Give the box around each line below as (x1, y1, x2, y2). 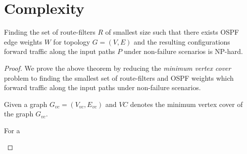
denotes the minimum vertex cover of (130, 99, 243, 109)
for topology (53, 36, 90, 47)
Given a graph (4, 99, 48, 109)
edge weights (4, 36, 43, 47)
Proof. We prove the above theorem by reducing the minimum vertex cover (4, 62, 231, 73)
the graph (4, 108, 34, 119)
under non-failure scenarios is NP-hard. (124, 46, 243, 56)
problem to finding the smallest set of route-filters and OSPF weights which (4, 72, 234, 83)
